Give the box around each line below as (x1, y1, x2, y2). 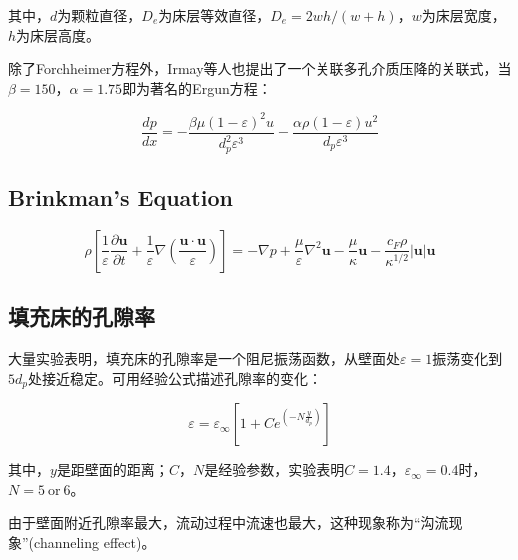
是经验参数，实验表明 (204, 459, 345, 480)
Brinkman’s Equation (8, 182, 233, 213)
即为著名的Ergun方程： (122, 77, 272, 98)
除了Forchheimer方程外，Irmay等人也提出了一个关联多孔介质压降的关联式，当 (8, 58, 512, 79)
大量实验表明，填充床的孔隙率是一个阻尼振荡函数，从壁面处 (8, 348, 400, 369)
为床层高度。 (16, 24, 101, 45)
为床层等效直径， (158, 5, 271, 25)
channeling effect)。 (34, 531, 156, 552)
